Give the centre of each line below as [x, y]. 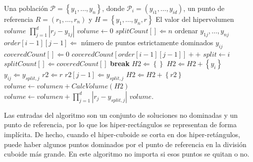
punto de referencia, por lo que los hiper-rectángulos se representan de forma [121, 124]
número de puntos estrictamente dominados [147, 42]
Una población [26, 8]
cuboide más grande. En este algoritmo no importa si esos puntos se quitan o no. [127, 154]
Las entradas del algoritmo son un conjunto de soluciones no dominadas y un [121, 115]
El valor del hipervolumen [195, 19]
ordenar [186, 30]
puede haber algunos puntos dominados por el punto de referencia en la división [125, 144]
